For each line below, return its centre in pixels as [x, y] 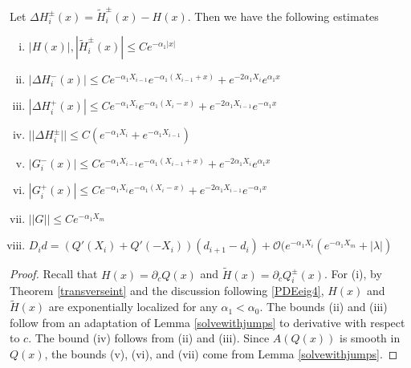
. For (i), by [353, 274]
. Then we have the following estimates [283, 16]
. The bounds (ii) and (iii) [324, 307]
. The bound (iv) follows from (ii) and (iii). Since [149, 338]
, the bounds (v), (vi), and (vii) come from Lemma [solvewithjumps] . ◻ [221, 354]
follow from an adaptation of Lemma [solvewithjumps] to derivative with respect [208, 322]
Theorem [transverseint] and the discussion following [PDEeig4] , [167, 291]
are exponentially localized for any [133, 307]
